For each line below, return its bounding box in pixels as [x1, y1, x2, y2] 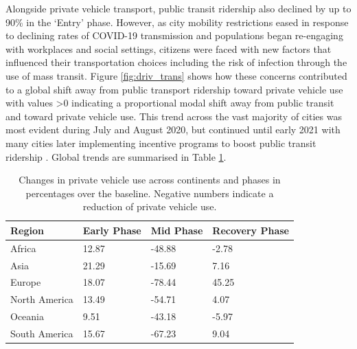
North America [10, 292, 73, 306]
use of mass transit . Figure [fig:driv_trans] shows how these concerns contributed [5, 68, 347, 82]
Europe [10, 275, 41, 289]
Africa [10, 240, 36, 255]
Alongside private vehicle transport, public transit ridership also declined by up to [5, 1, 352, 15]
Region [10, 223, 44, 237]
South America [10, 326, 73, 340]
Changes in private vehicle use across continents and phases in [19, 172, 281, 187]
